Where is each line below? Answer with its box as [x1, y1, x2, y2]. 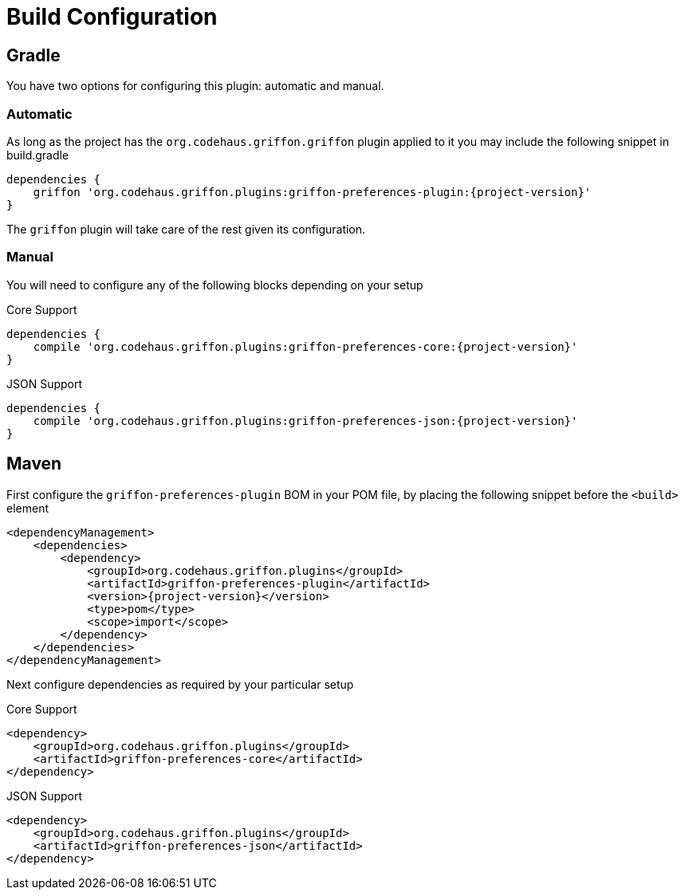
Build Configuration [6, 3, 218, 30]
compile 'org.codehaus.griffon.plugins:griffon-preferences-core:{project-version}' [33, 340, 578, 353]
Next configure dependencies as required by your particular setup [6, 677, 354, 691]
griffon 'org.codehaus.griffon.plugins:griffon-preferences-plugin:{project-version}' [33, 185, 592, 198]
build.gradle [6, 147, 69, 162]
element [6, 501, 49, 515]
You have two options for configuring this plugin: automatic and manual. [6, 79, 384, 93]
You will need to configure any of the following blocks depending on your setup [6, 277, 423, 292]
